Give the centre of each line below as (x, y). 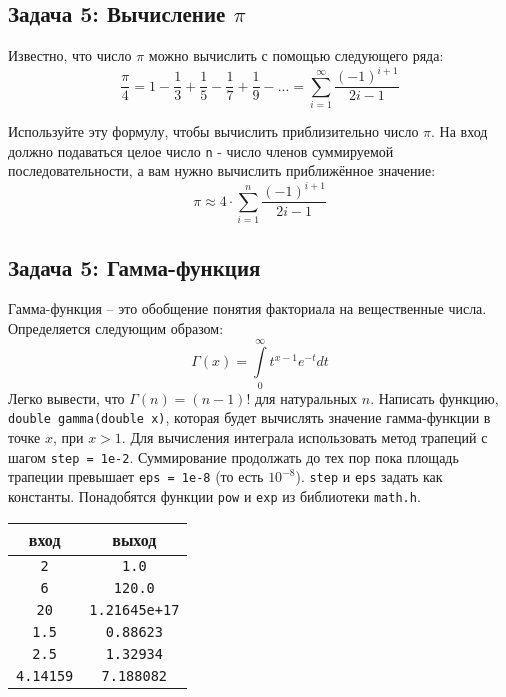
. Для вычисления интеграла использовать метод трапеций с (304, 437)
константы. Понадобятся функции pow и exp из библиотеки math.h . (214, 495)
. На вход (459, 131)
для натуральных (306, 397)
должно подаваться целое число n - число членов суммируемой (201, 150)
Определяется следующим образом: (116, 328)
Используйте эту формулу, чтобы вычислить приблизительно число (213, 131)
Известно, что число (70, 55)
